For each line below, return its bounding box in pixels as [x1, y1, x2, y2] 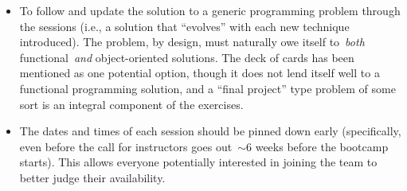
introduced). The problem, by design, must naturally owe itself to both [19, 33, 365, 50]
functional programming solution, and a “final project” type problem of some [19, 80, 396, 96]
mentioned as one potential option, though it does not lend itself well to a [19, 64, 380, 81]
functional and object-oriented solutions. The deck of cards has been [19, 49, 354, 65]
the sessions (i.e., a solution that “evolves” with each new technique [19, 18, 350, 34]
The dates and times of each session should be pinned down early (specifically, [19, 123, 401, 139]
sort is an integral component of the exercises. [19, 95, 244, 112]
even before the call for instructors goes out [19, 138, 233, 154]
